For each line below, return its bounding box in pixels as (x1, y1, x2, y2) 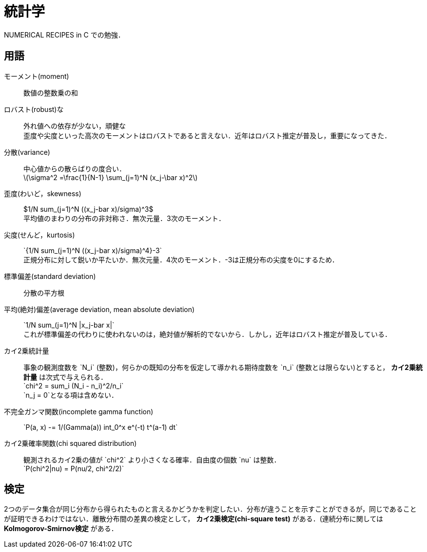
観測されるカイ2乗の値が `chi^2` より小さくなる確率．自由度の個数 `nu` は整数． (23, 455, 281, 464)
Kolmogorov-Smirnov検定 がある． (4, 524, 118, 533)
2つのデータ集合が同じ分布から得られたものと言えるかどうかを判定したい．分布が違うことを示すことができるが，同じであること (4, 505, 417, 514)
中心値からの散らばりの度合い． (23, 164, 126, 173)
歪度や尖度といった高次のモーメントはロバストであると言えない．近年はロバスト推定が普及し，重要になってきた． (23, 131, 391, 140)
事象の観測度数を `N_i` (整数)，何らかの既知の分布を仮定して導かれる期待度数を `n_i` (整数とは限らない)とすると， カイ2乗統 (23, 363, 423, 371)
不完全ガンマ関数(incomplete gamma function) (4, 407, 154, 416)
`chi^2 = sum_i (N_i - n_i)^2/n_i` (23, 381, 124, 390)
